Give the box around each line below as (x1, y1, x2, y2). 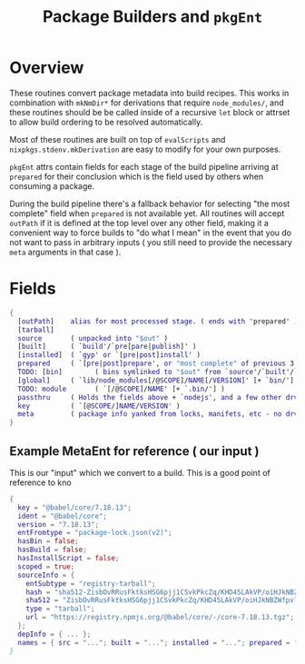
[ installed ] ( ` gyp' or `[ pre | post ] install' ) (17, 351, 202, 360)
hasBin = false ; (17, 537, 79, 546)
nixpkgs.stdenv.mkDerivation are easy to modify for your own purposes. (9, 144, 281, 154)
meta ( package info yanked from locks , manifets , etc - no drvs (17, 410, 302, 419)
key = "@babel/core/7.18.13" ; (17, 502, 132, 512)
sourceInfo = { (17, 570, 75, 580)
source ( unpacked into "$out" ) (17, 333, 169, 342)
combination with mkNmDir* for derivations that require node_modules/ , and (9, 97, 284, 108)
